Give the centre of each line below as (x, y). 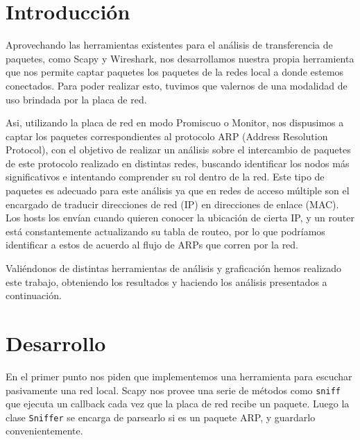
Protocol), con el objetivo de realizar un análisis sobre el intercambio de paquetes (178, 150)
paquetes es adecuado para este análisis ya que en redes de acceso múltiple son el (178, 191)
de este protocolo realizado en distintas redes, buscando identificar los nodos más (178, 163)
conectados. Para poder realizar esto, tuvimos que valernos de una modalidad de (177, 85)
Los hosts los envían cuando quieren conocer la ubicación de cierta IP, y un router (180, 218)
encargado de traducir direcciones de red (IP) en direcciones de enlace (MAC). (172, 204)
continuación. (34, 295)
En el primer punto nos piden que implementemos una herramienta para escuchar (179, 376)
